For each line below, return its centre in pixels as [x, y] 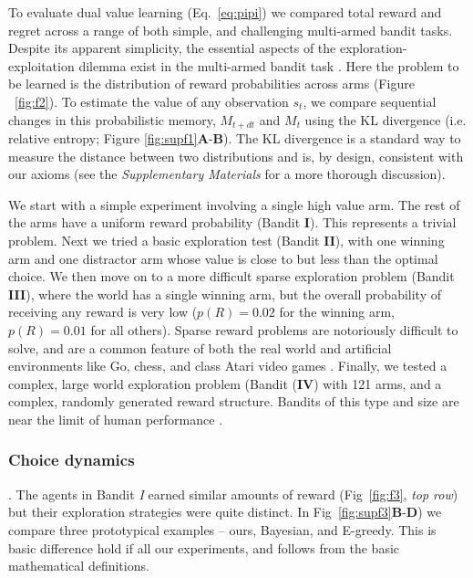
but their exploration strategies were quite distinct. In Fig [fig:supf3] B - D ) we [225, 512]
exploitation [41, 65]
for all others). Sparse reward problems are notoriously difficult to [274, 329]
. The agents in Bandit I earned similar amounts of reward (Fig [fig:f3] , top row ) [233, 494]
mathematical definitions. [79, 566]
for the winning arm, [337, 312]
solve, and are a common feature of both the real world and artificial [200, 347]
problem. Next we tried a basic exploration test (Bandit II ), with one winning [226, 240]
